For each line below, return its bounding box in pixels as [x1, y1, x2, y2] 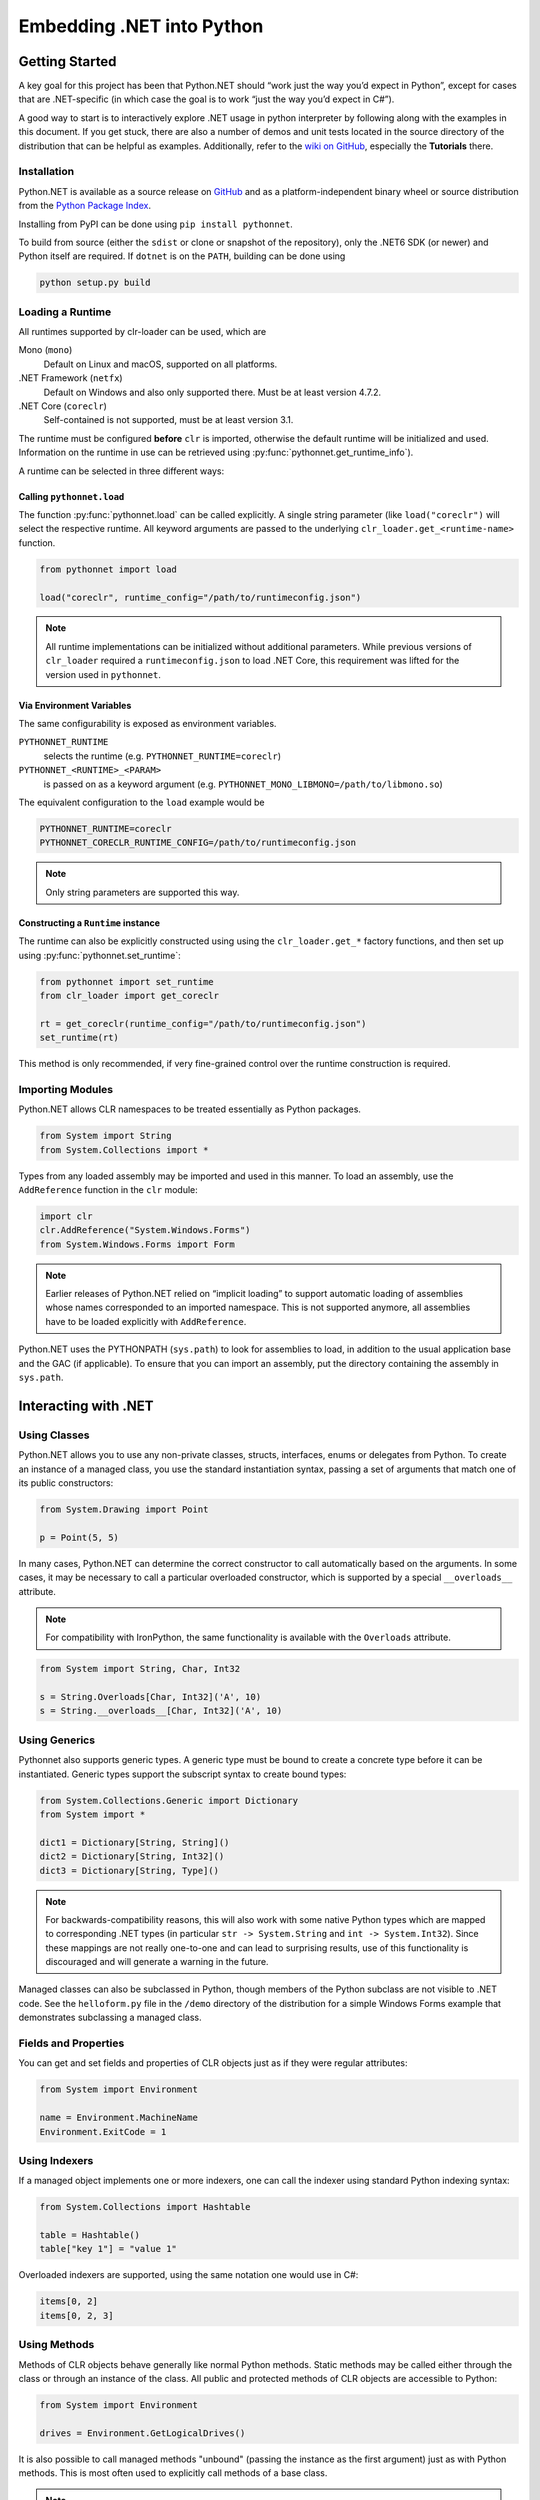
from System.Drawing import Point [39, 1503, 209, 1515]
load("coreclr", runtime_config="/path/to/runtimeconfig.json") [39, 591, 362, 603]
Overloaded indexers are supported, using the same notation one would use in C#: [18, 2269, 359, 2281]
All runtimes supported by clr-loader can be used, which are [18, 326, 267, 338]
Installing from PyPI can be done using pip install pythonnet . [18, 218, 294, 230]
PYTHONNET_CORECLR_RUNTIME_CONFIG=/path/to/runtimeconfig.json [39, 837, 357, 849]
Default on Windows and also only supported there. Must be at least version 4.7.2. [43, 386, 382, 398]
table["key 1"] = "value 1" [39, 2243, 177, 2255]
